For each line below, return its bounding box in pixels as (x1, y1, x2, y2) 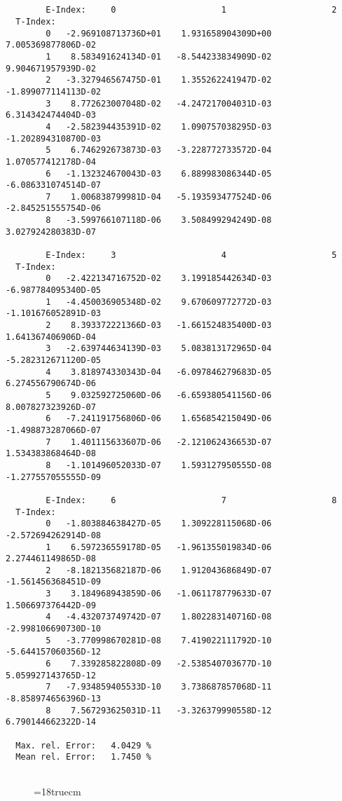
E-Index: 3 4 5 (46, 250, 337, 261)
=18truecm (34, 783, 81, 798)
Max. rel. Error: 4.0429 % (15, 740, 151, 751)
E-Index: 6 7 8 (46, 495, 337, 505)
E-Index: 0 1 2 (46, 5, 337, 15)
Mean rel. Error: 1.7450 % (15, 752, 151, 762)
